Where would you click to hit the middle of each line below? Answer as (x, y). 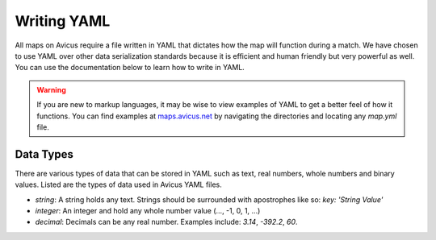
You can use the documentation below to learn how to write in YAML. (130, 68)
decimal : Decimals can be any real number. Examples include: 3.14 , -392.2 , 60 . (166, 222)
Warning (51, 89)
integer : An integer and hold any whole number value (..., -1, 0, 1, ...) (148, 210)
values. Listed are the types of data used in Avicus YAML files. (118, 184)
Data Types (44, 154)
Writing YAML (63, 21)
